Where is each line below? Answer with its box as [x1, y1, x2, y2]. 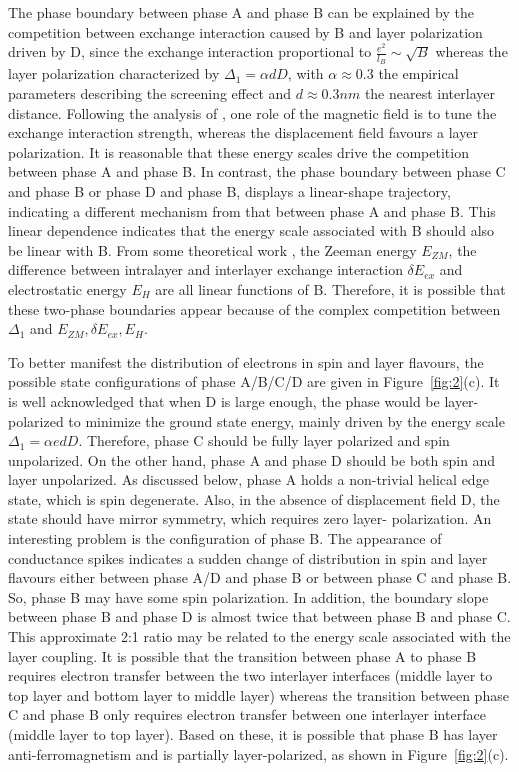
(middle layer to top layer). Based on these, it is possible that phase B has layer [8, 724, 498, 745]
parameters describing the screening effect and [8, 83, 292, 104]
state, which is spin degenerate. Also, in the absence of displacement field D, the [8, 488, 500, 509]
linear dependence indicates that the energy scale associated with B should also [8, 220, 495, 241]
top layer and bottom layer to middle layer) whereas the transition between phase [8, 684, 509, 705]
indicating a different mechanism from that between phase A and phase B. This [8, 200, 496, 221]
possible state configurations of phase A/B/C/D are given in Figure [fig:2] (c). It [8, 371, 500, 392]
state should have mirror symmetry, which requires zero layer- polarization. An [8, 508, 492, 529]
